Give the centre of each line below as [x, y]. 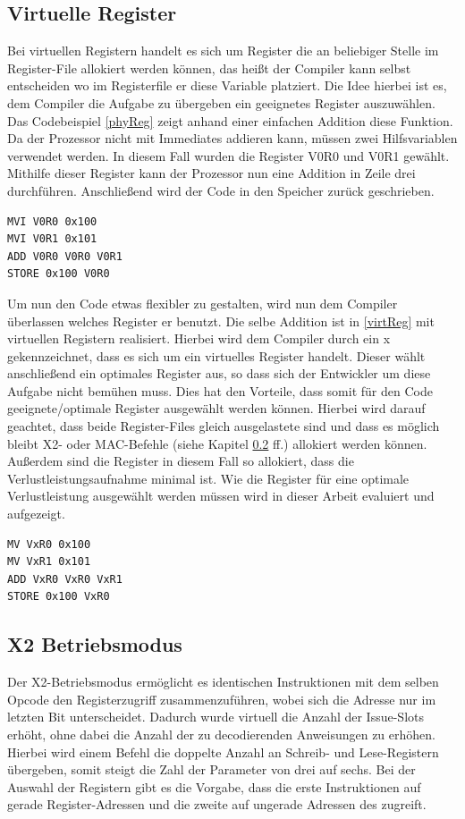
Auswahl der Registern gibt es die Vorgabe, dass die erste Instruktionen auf [214, 786]
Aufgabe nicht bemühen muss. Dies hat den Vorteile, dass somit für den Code [220, 390]
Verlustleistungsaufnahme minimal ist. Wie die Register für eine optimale [208, 478]
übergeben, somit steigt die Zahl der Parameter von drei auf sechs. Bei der [211, 769]
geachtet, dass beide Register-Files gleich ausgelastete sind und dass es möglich [224, 426]
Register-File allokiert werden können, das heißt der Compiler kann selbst [209, 68]
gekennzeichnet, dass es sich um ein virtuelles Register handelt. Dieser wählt [216, 355]
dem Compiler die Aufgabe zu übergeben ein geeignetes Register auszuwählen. [221, 102]
